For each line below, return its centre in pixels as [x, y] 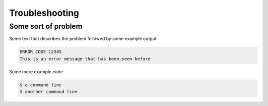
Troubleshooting [44, 13]
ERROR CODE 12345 [41, 52]
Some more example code [36, 71]
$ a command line [41, 85]
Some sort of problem [46, 26]
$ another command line [49, 92]
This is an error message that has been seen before [85, 59]
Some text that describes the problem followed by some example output [83, 39]
